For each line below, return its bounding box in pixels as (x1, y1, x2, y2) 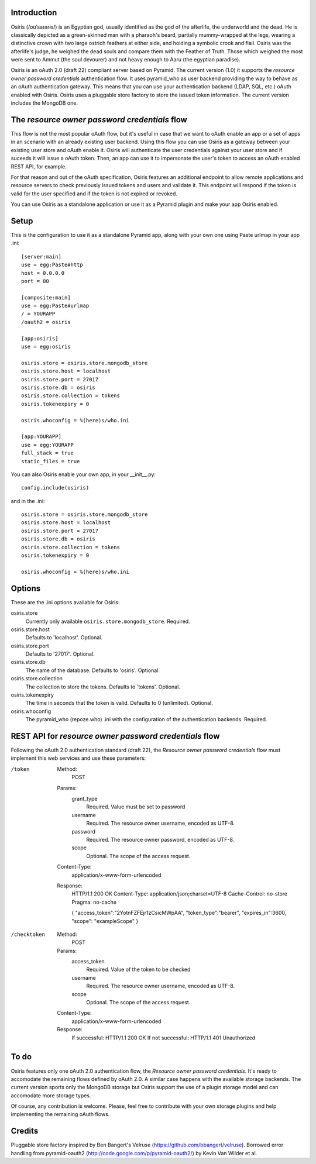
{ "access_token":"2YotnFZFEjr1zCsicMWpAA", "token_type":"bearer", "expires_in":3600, (71, 910, 287, 917)
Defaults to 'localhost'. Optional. (25, 634, 102, 641)
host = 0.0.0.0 (21, 270, 65, 276)
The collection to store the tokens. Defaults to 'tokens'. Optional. (25, 683, 181, 690)
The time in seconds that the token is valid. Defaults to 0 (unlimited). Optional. (25, 700, 213, 707)
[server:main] (21, 253, 61, 260)
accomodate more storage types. (11, 1091, 91, 1099)
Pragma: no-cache (71, 898, 117, 905)
